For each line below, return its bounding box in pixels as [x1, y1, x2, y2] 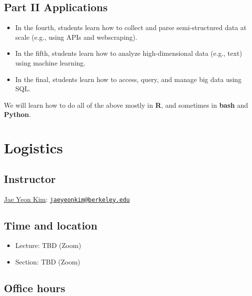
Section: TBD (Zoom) [15, 256, 80, 266]
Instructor [4, 171, 56, 186]
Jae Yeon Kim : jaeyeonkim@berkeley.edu [4, 194, 130, 204]
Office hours [4, 280, 65, 295]
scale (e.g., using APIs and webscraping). [15, 32, 138, 42]
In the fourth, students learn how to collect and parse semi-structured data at [15, 22, 247, 33]
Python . [4, 109, 31, 119]
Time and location [4, 217, 97, 232]
